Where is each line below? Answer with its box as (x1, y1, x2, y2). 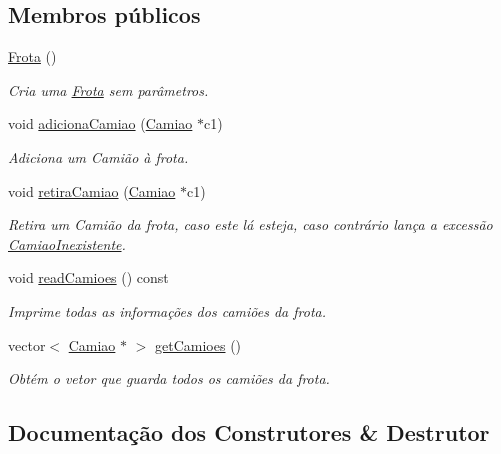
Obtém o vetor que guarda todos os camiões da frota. (8, 368, 330, 389)
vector (8, 334, 46, 355)
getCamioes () (155, 334, 242, 355)
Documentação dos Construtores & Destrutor (8, 417, 490, 448)
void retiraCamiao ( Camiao (8, 180, 176, 201)
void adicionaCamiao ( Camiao (8, 113, 193, 134)
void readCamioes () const (8, 267, 169, 288)
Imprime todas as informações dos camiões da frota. (8, 300, 326, 321)
